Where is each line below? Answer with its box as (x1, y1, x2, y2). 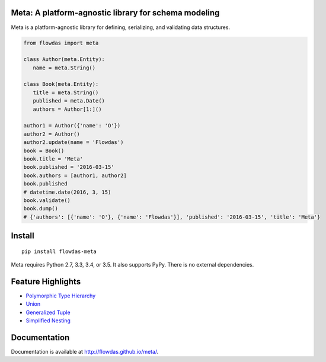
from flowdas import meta (23, 39, 99, 46)
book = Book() (23, 147, 65, 154)
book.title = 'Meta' (23, 155, 83, 162)
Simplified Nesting (25, 317, 71, 324)
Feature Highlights (11, 276, 81, 287)
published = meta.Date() (33, 98, 105, 104)
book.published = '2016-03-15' (23, 164, 115, 171)
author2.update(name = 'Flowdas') (23, 139, 124, 146)
